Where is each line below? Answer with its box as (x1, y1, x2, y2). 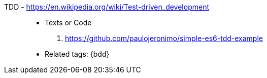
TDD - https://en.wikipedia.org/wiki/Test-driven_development (4, 3, 209, 11)
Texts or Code (45, 18, 92, 27)
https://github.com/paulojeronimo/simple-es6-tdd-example (65, 34, 263, 43)
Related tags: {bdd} (45, 50, 110, 58)
